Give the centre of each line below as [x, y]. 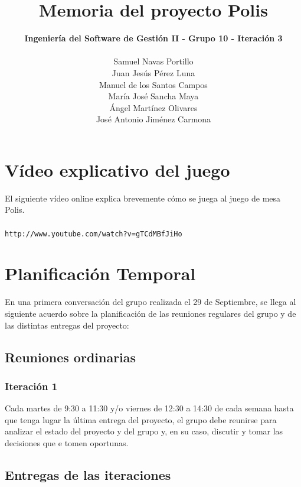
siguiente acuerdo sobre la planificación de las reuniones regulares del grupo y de [150, 313]
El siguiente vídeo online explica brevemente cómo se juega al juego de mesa [143, 198]
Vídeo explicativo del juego [117, 169]
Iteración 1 [31, 386]
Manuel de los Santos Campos [153, 84]
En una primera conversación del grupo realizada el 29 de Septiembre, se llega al [150, 302]
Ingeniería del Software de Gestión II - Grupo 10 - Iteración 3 [153, 38]
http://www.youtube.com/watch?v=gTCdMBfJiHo [94, 234]
